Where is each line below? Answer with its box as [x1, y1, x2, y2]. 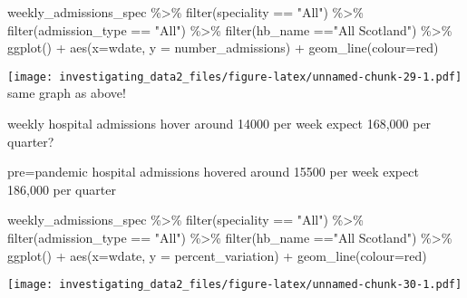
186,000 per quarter [7, 179, 116, 198]
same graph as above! [7, 83, 126, 102]
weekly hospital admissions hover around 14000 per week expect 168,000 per [7, 114, 432, 133]
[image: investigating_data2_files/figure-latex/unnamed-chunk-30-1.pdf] [7, 278, 462, 292]
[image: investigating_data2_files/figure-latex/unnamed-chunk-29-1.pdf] [7, 70, 462, 83]
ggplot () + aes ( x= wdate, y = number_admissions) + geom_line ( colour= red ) [7, 38, 439, 57]
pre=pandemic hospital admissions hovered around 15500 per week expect [7, 162, 419, 181]
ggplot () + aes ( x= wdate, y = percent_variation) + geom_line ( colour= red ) [7, 245, 427, 264]
